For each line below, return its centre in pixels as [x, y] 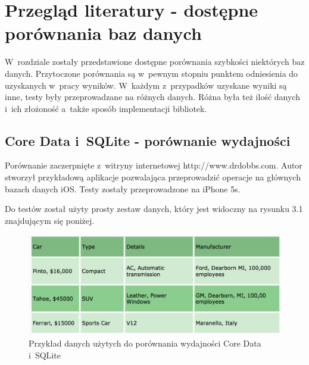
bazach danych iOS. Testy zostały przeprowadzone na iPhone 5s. [123, 188]
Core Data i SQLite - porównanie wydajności [148, 140]
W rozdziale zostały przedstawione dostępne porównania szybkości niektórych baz [155, 62]
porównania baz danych [103, 33]
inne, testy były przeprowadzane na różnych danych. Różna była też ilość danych [152, 97]
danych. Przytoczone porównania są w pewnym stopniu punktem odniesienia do [152, 73]
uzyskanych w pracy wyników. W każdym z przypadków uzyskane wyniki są [146, 85]
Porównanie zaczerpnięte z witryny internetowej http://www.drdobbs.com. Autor [154, 165]
